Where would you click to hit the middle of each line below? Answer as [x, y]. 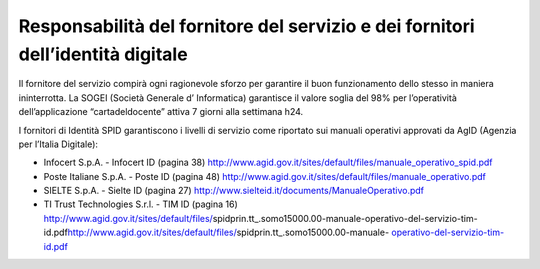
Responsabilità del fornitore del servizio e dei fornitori [246, 26]
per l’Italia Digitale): [58, 144]
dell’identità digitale [103, 54]
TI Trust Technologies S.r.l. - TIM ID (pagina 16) [141, 204]
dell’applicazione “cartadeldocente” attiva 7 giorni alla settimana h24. [161, 112]
